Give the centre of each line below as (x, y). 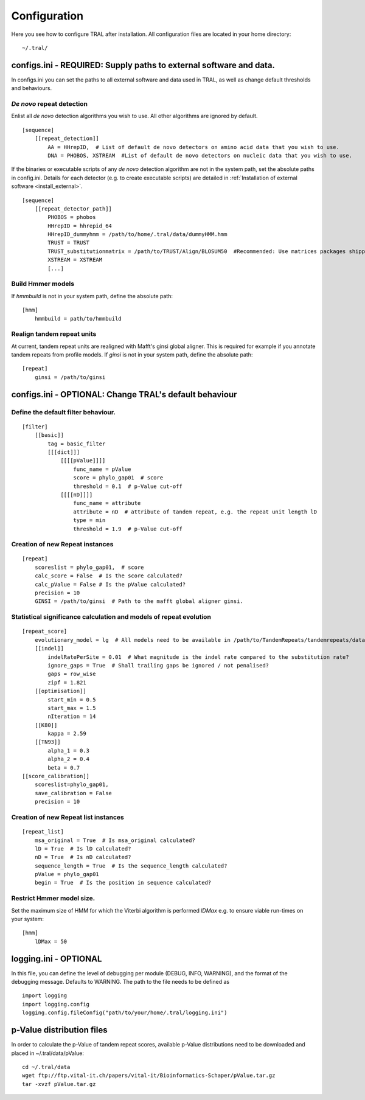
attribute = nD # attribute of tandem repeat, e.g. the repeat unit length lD (195, 512)
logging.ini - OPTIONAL (57, 959)
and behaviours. (31, 88)
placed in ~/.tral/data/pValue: (48, 1053)
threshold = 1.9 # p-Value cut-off (128, 529)
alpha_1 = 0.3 (69, 750)
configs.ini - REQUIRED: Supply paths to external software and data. (143, 65)
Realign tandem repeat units (54, 334)
